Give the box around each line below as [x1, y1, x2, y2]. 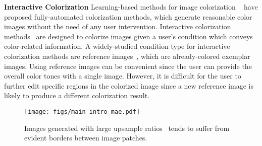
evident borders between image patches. [24, 132, 147, 143]
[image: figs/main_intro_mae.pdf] [24, 108, 140, 115]
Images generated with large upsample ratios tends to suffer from [24, 122, 230, 133]
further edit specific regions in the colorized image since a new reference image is [4, 80, 253, 91]
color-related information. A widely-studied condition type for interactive [4, 41, 230, 51]
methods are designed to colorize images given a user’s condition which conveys [4, 31, 253, 41]
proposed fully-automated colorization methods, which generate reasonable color [4, 11, 252, 22]
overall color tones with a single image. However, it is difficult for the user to [4, 70, 241, 81]
